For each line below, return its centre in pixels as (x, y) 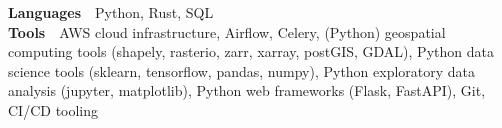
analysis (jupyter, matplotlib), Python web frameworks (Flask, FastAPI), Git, (247, 90)
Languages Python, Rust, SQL (111, 12)
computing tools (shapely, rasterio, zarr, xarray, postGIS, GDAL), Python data (251, 51)
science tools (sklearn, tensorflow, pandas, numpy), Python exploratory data (242, 70)
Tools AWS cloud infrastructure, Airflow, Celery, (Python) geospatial (227, 31)
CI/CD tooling (53, 109)
